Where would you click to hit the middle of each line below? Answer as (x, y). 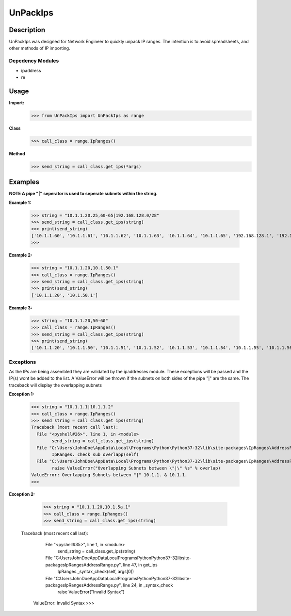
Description (27, 30)
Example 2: (21, 255)
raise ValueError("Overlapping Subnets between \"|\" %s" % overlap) (136, 468)
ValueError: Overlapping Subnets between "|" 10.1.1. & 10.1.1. (109, 475)
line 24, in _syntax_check (148, 585)
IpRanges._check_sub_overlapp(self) (95, 454)
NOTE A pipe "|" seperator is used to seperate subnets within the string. (83, 194)
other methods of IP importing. (40, 48)
